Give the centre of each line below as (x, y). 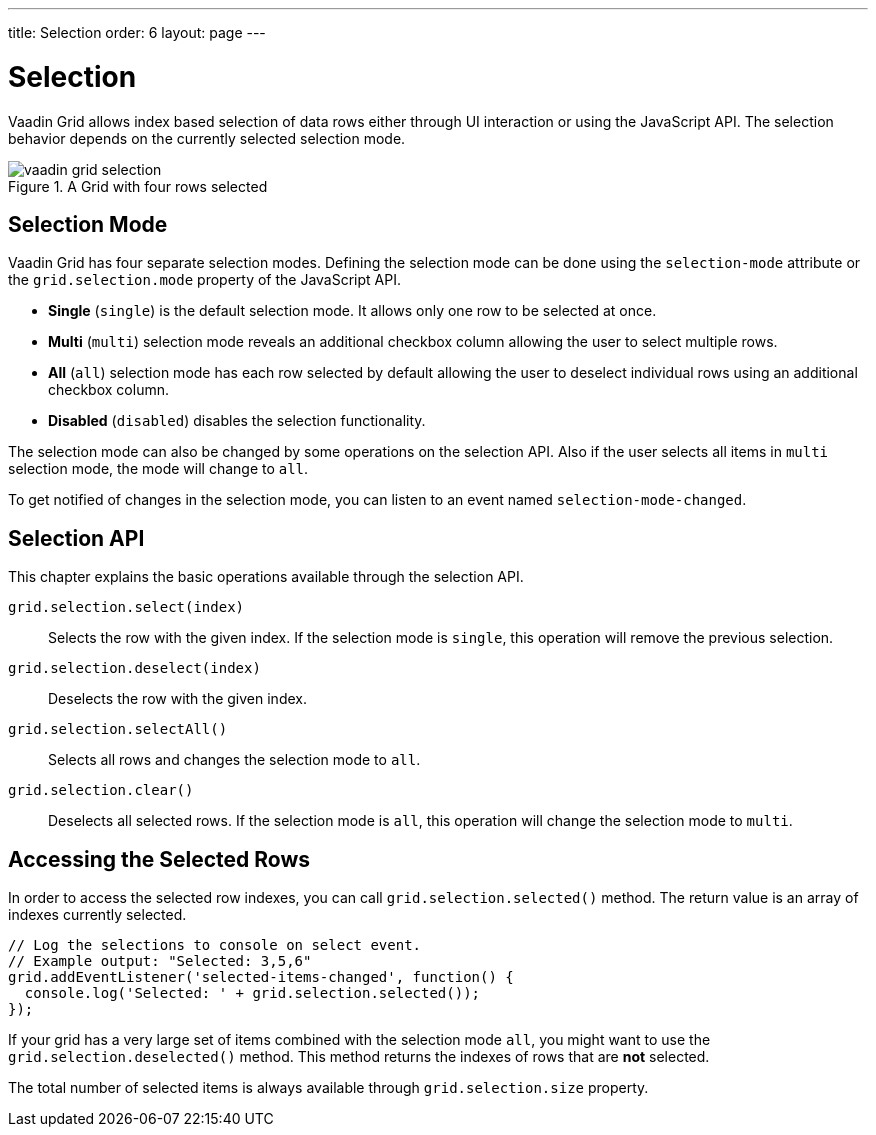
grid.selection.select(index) (126, 607)
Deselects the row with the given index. (177, 699)
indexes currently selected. (97, 915)
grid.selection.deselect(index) (134, 668)
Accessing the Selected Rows (159, 859)
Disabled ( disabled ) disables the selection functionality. (237, 421)
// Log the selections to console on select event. (215, 945)
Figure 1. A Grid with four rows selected (138, 186)
